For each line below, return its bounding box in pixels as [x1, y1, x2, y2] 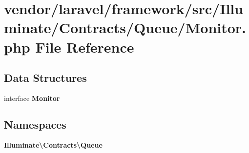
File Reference [35, 37, 134, 57]
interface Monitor [4, 93, 60, 103]
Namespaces [4, 116, 66, 132]
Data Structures [4, 70, 87, 85]
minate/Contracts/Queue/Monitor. [4, 18, 247, 38]
